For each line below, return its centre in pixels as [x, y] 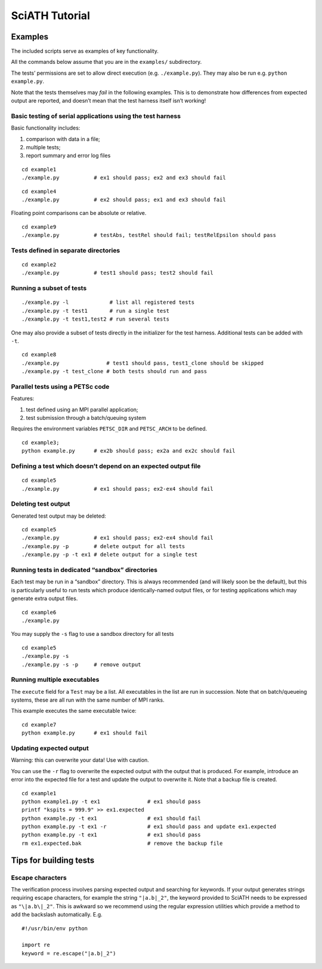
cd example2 [39, 265]
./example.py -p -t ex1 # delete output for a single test [110, 555]
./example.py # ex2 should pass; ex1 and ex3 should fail [124, 199]
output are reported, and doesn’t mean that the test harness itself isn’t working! [109, 101]
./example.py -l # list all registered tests [108, 302]
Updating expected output [50, 748]
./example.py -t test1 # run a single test [96, 311]
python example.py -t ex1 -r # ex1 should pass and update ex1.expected [149, 827]
